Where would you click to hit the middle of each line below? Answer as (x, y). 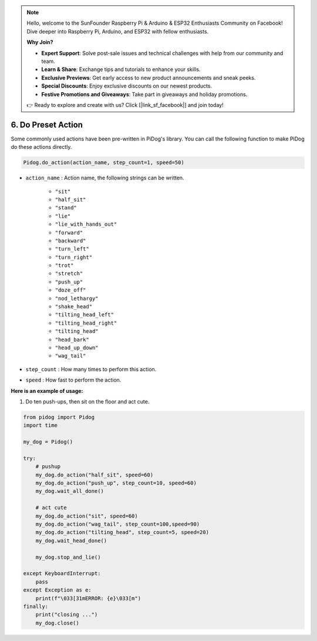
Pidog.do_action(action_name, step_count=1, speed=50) (104, 163)
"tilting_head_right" (86, 323)
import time (41, 425)
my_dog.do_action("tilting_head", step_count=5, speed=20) (122, 533)
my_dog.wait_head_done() (71, 540)
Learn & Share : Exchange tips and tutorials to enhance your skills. (121, 69)
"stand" (66, 208)
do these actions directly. (41, 147)
